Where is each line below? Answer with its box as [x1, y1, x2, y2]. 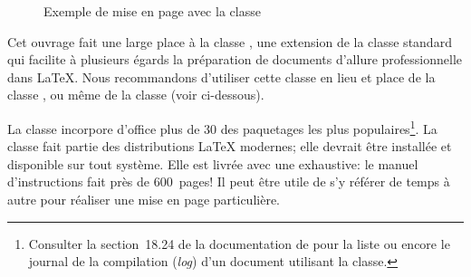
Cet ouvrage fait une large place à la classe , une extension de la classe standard [7, 32, 452, 51]
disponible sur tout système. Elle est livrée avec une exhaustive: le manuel [7, 154, 418, 173]
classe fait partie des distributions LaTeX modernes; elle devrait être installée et [7, 137, 452, 156]
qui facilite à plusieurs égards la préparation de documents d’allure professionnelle [7, 50, 463, 69]
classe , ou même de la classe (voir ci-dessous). [7, 85, 264, 104]
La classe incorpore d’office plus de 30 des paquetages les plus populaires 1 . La [7, 116, 437, 138]
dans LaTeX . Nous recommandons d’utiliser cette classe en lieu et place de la [7, 67, 436, 86]
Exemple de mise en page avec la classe [43, 2, 261, 20]
